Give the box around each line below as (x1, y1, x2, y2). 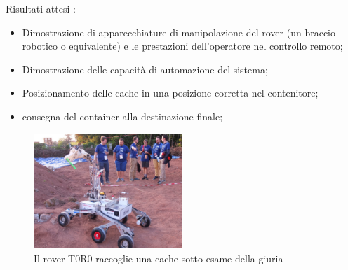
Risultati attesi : (6, 1, 76, 15)
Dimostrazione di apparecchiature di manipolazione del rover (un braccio (22, 24, 335, 39)
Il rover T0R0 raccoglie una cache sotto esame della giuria (34, 250, 283, 265)
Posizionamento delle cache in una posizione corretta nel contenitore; (22, 85, 319, 100)
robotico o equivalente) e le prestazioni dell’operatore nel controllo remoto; (22, 38, 343, 53)
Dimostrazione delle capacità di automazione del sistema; (22, 62, 268, 76)
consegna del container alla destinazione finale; (22, 108, 223, 123)
